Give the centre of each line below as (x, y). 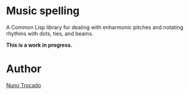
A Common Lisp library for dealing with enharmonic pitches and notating (95, 27)
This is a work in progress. (39, 45)
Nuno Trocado (24, 85)
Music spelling (43, 11)
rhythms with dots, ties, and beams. (50, 33)
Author (24, 69)
